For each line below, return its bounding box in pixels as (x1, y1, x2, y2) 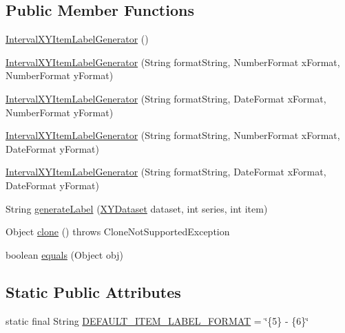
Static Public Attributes (6, 281, 181, 302)
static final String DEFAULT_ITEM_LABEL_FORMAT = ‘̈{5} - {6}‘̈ (6, 313, 309, 327)
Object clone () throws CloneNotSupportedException (6, 224, 230, 239)
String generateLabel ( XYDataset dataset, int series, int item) (6, 201, 268, 215)
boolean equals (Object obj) (6, 247, 123, 261)
